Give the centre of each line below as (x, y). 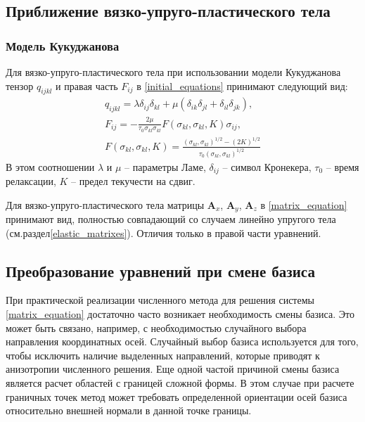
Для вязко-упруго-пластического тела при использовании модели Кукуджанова (173, 72)
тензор (20, 85)
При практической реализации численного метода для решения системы (160, 300)
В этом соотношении (50, 166)
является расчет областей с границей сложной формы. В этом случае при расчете (180, 383)
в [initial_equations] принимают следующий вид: (242, 85)
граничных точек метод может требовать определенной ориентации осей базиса (177, 396)
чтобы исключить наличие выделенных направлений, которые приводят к (163, 355)
